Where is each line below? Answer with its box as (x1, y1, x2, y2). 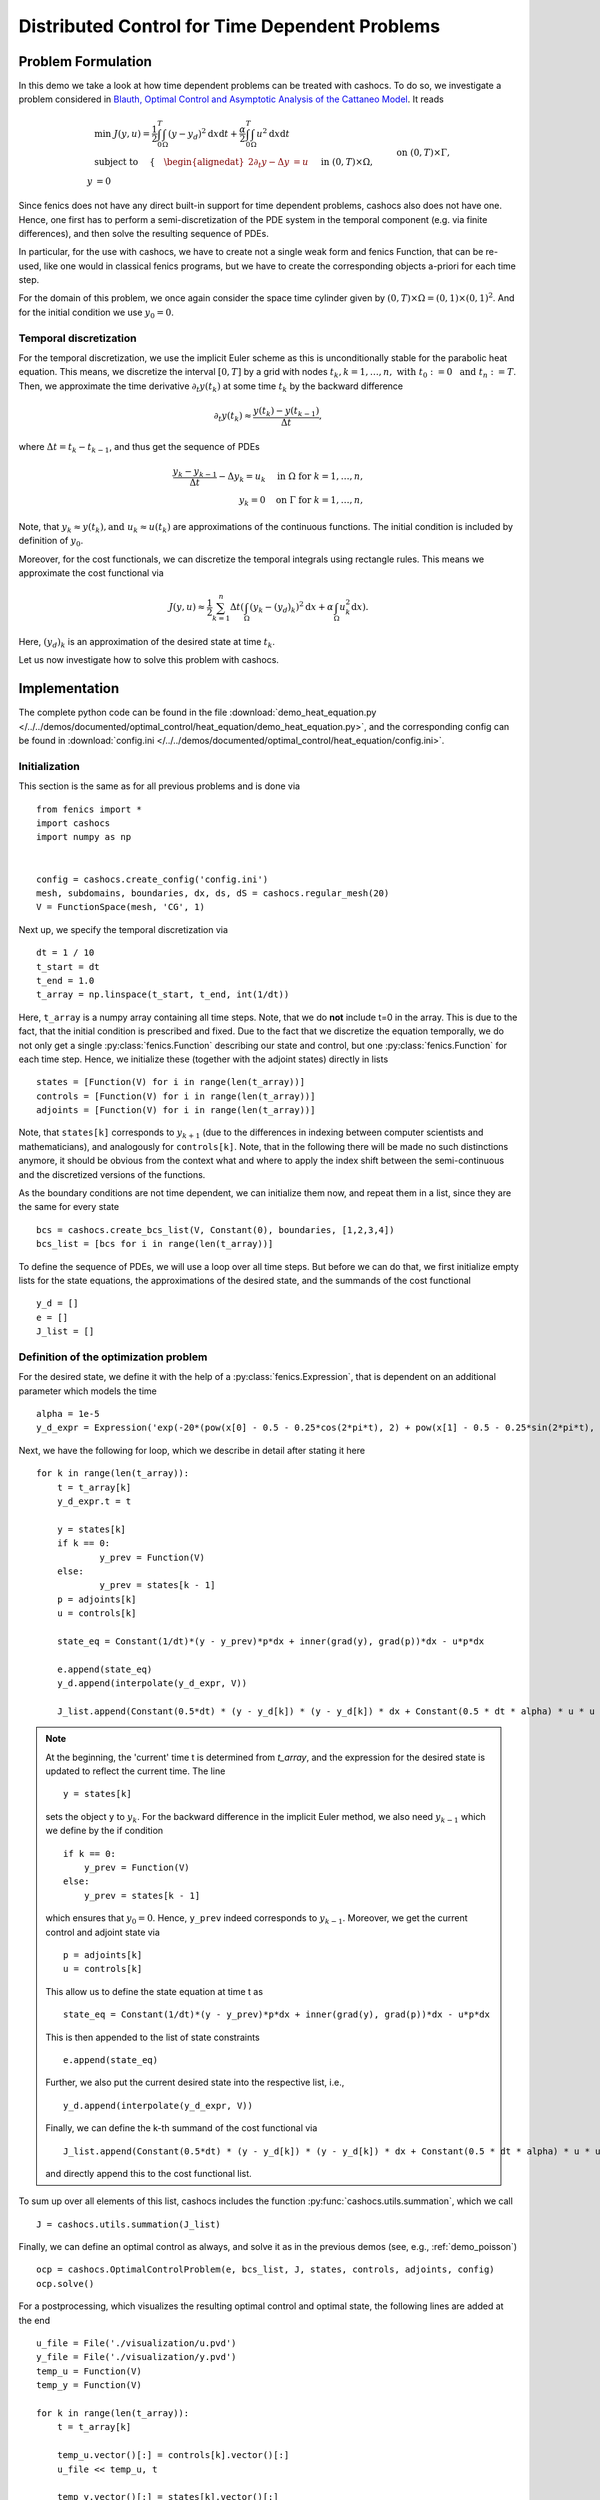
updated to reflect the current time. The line (45, 1765, 226, 1777)
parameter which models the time (18, 1385, 157, 1397)
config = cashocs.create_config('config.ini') (36, 873, 269, 885)
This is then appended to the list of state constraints (45, 2031, 260, 2043)
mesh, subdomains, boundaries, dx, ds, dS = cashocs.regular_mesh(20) (36, 888, 390, 899)
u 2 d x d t (256, 126, 290, 139)
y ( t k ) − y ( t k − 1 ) (253, 405, 320, 419)
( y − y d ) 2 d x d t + (168, 126, 239, 142)
